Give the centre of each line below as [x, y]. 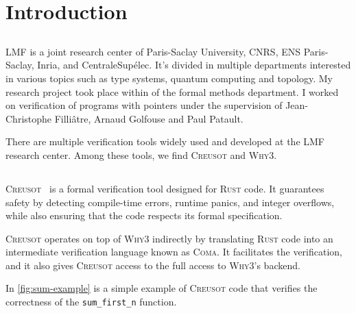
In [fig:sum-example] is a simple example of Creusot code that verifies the [162, 288]
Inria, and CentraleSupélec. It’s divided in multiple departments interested [194, 65]
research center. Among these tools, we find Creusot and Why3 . [141, 154]
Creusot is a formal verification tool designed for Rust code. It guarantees [165, 188]
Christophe [29, 118]
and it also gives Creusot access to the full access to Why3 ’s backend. [153, 265]
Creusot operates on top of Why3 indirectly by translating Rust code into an [169, 238]
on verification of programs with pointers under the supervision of [144, 105]
